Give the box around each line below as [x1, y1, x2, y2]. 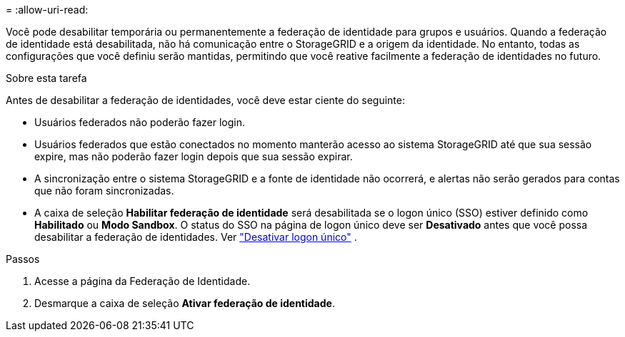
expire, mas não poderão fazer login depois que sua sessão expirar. [34, 150, 353, 162]
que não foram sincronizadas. [34, 185, 174, 197]
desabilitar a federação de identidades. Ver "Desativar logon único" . [34, 231, 357, 243]
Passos [6, 253, 40, 265]
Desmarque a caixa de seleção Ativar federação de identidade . [34, 297, 335, 309]
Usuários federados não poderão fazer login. [34, 116, 245, 128]
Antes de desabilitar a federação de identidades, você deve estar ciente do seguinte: [6, 94, 405, 106]
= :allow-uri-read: [6, 4, 89, 16]
